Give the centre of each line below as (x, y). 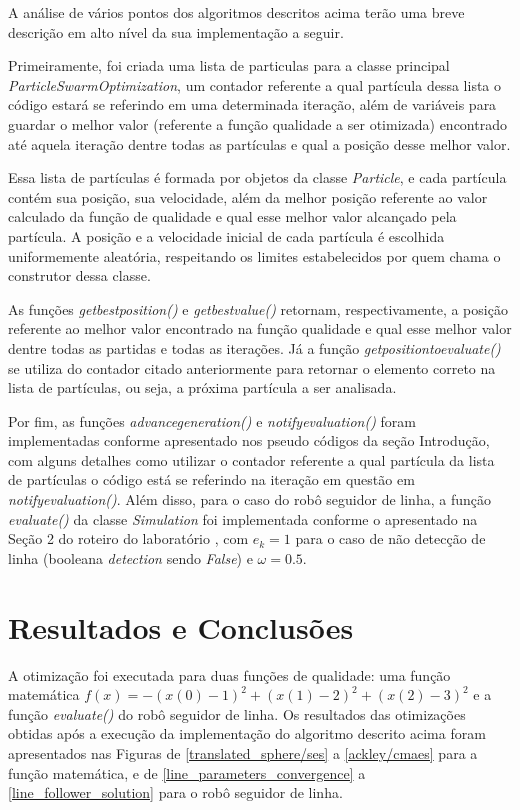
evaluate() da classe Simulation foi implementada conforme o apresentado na (243, 518)
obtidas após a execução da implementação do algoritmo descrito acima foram (247, 733)
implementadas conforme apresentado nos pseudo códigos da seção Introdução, (249, 440)
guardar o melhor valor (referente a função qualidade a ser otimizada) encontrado (257, 123)
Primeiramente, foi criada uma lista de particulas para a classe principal (229, 65)
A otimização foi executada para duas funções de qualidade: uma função (229, 674)
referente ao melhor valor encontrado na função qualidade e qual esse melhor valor (260, 328)
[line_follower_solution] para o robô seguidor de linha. (175, 792)
